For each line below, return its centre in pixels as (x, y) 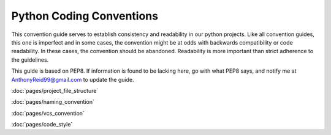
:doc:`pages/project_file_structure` (55, 90)
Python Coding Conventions (85, 16)
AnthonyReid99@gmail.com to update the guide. (73, 79)
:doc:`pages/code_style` (42, 125)
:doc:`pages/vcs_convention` (48, 113)
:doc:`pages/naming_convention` (53, 102)
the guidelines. (30, 60)
